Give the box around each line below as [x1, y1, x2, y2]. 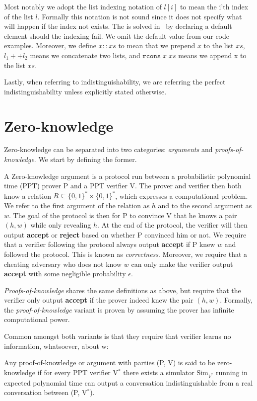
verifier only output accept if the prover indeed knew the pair [4, 295, 193, 305]
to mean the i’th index [180, 1, 249, 11]
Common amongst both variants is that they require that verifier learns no [4, 331, 231, 341]
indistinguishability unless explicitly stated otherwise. [4, 86, 167, 96]
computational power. [4, 314, 70, 324]
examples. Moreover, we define [4, 40, 97, 51]
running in [215, 367, 248, 377]
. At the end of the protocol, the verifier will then [97, 220, 248, 230]
